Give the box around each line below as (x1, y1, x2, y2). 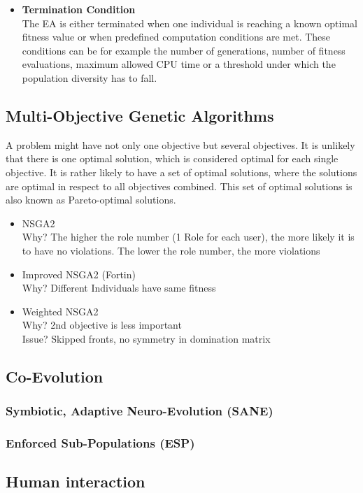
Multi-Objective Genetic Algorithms (6, 104, 274, 126)
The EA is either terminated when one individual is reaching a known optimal (22, 15, 358, 30)
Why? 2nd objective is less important (22, 317, 182, 332)
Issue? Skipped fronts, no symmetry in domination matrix (22, 331, 271, 345)
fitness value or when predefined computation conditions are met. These (22, 29, 331, 44)
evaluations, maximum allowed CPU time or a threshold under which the (22, 57, 336, 71)
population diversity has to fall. (22, 70, 157, 85)
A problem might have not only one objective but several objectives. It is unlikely (6, 137, 355, 152)
